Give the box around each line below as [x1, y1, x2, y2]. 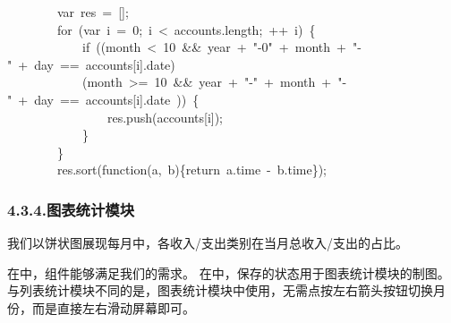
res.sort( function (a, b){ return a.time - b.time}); [56, 160, 328, 179]
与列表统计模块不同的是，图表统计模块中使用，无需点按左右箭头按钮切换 [7, 281, 433, 300]
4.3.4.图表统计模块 [7, 198, 135, 220]
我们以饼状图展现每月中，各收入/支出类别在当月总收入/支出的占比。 [7, 234, 408, 252]
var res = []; [57, 3, 129, 21]
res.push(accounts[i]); [106, 107, 224, 126]
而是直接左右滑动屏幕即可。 [31, 298, 195, 317]
